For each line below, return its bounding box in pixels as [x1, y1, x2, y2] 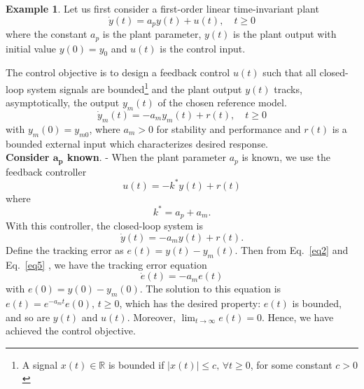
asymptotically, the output [6, 95, 120, 110]
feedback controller [6, 164, 87, 178]
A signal [22, 357, 58, 372]
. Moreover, [127, 309, 176, 324]
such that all [262, 65, 316, 80]
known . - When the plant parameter [67, 150, 226, 164]
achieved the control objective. [6, 323, 136, 338]
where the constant [6, 27, 87, 41]
